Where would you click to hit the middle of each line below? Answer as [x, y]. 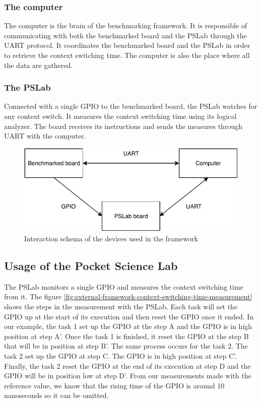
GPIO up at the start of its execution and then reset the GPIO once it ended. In [129, 316]
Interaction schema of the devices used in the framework [111, 238]
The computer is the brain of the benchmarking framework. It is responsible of [125, 25]
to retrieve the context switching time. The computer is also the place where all [127, 55]
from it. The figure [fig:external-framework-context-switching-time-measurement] [128, 296]
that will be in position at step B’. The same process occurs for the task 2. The [126, 346]
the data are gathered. [39, 65]
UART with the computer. [45, 136]
